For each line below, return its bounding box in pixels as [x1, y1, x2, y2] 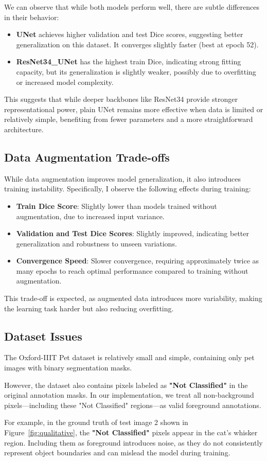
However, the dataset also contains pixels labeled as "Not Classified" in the [4, 379, 248, 390]
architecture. [4, 123, 44, 134]
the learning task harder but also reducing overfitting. [4, 303, 174, 313]
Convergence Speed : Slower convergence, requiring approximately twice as [16, 255, 259, 266]
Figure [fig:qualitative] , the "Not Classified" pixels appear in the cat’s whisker [4, 427, 258, 438]
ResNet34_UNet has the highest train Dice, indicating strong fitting [16, 56, 241, 67]
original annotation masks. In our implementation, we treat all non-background [4, 389, 254, 400]
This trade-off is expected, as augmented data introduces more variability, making [4, 293, 262, 304]
